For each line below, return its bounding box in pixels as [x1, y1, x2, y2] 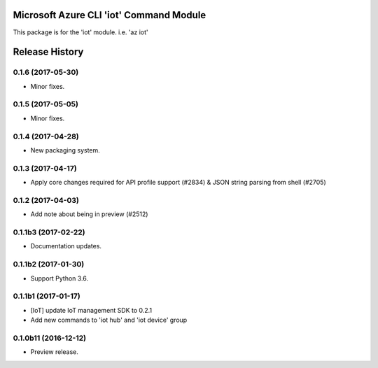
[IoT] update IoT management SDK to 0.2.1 [30, 306, 153, 314]
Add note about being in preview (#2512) [30, 210, 148, 218]
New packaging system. [30, 146, 101, 154]
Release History [13, 46, 84, 58]
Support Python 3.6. [30, 274, 89, 283]
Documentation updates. [30, 242, 101, 250]
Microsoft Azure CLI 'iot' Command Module [13, 9, 206, 21]
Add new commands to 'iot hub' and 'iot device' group [30, 316, 188, 325]
